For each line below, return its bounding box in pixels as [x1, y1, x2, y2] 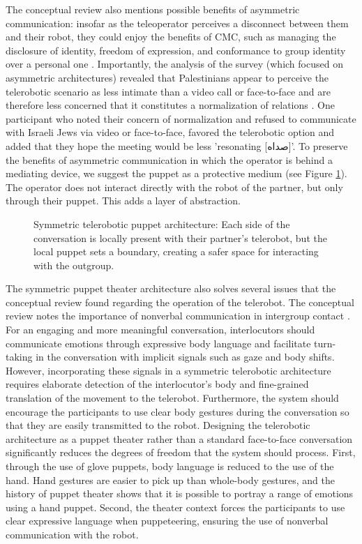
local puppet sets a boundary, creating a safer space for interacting [33, 244, 319, 259]
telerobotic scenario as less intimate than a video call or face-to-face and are [6, 84, 331, 98]
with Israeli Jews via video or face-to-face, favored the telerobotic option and [6, 125, 335, 139]
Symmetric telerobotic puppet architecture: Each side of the [33, 216, 290, 231]
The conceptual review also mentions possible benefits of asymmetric [6, 2, 300, 16]
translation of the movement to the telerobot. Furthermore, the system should [6, 391, 339, 405]
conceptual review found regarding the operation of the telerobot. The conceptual [6, 294, 354, 309]
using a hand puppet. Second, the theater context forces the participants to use [6, 499, 345, 514]
